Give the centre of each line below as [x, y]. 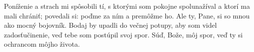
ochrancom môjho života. [42, 44]
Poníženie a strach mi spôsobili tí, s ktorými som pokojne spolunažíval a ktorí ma [127, 6]
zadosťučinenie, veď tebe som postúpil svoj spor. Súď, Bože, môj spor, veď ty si [123, 34]
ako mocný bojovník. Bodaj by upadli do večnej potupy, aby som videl [111, 25]
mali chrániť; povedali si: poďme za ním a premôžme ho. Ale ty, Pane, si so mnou [127, 15]
